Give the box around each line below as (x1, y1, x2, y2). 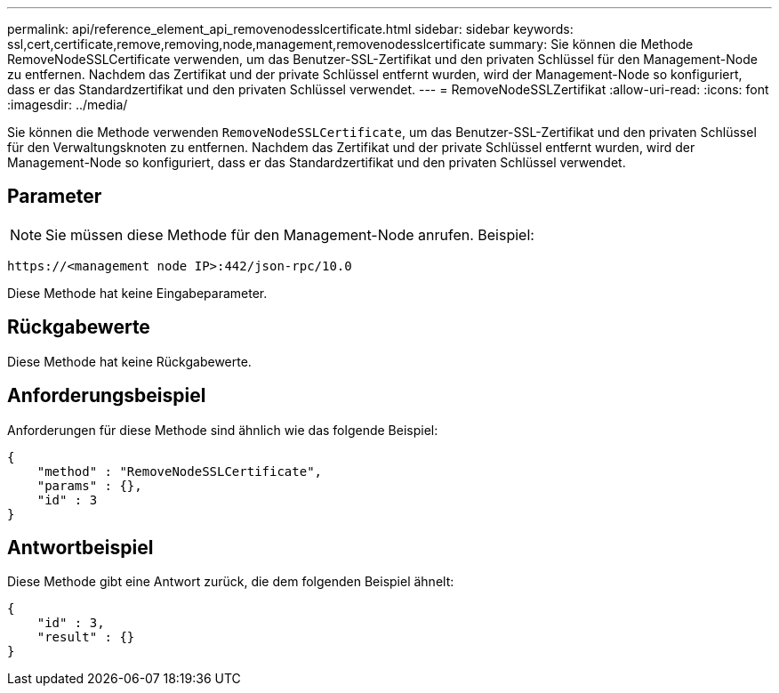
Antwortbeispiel (7, 536, 154, 559)
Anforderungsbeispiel (7, 384, 206, 407)
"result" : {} (36, 630, 135, 645)
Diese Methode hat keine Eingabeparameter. (7, 285, 268, 301)
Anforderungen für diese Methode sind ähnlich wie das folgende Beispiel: (7, 422, 438, 438)
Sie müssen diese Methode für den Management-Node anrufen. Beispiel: (45, 225, 534, 244)
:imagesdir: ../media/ (7, 97, 128, 112)
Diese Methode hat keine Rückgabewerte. (7, 353, 252, 369)
